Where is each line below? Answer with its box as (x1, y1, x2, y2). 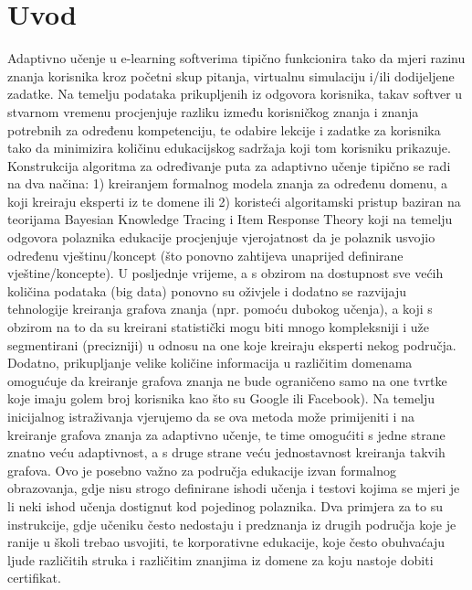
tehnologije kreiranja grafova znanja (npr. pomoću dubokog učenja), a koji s (7, 299, 433, 318)
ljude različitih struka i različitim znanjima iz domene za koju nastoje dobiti (7, 550, 434, 569)
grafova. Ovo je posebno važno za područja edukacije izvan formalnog (7, 460, 397, 479)
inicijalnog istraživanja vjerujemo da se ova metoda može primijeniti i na (7, 407, 414, 425)
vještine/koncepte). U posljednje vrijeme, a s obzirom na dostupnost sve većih (7, 263, 444, 283)
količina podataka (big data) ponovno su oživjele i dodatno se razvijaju (7, 281, 406, 300)
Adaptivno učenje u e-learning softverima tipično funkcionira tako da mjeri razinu (7, 48, 466, 68)
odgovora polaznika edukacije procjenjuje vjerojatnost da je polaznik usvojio (7, 228, 435, 247)
